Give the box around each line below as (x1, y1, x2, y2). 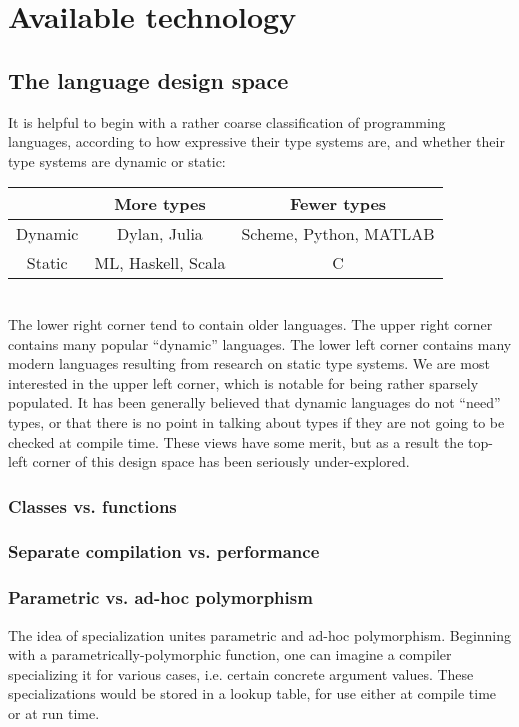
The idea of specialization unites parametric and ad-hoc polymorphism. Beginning (8, 624, 512, 645)
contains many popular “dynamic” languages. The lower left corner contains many (8, 333, 512, 354)
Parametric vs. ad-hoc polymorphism (8, 585, 313, 610)
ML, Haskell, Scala (94, 251, 226, 275)
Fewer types (289, 192, 387, 216)
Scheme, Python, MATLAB (241, 222, 435, 246)
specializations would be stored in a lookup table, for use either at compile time (8, 683, 497, 704)
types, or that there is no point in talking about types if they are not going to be (8, 411, 505, 432)
